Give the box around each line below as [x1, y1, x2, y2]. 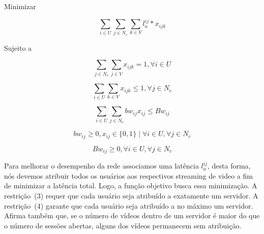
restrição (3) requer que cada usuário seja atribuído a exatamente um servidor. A [4, 190, 258, 200]
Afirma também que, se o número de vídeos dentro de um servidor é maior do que [4, 210, 260, 221]
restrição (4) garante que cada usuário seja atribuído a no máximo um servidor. [4, 200, 253, 211]
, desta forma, [207, 160, 251, 171]
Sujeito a [4, 42, 32, 53]
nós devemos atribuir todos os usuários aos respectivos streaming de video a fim [4, 170, 253, 181]
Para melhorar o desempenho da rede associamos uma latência [4, 160, 199, 171]
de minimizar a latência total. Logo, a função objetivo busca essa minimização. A [4, 180, 257, 191]
